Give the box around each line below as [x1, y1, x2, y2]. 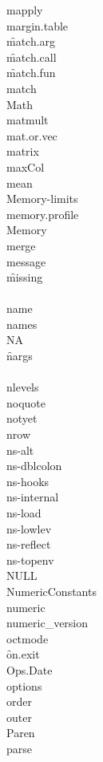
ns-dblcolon [6, 457, 62, 474]
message [6, 253, 46, 270]
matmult [6, 111, 49, 128]
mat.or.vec [6, 127, 57, 144]
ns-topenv [6, 551, 54, 568]
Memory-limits [6, 190, 78, 207]
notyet [6, 410, 38, 427]
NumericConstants [6, 582, 97, 599]
